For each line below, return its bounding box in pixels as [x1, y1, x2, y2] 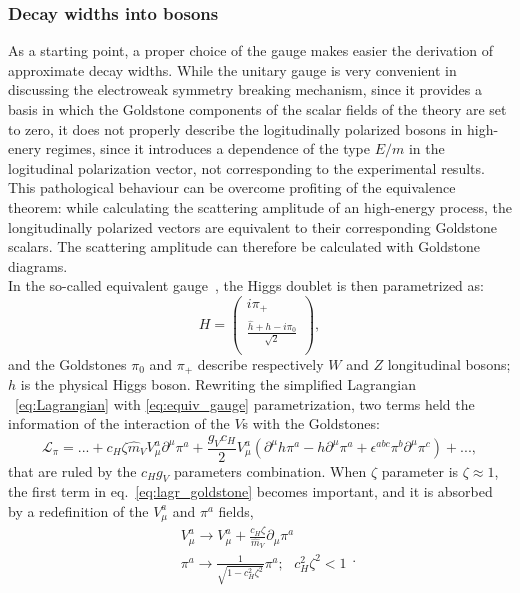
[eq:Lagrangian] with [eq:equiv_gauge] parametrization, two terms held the [15, 393, 475, 414]
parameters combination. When [173, 460, 367, 481]
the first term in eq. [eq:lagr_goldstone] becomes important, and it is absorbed [8, 481, 493, 502]
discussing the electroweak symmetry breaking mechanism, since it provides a [8, 79, 482, 100]
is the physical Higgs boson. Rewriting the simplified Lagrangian [20, 373, 416, 394]
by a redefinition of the [8, 500, 149, 521]
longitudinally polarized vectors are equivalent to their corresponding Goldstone [8, 216, 498, 237]
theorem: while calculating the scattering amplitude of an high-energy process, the [8, 196, 512, 217]
